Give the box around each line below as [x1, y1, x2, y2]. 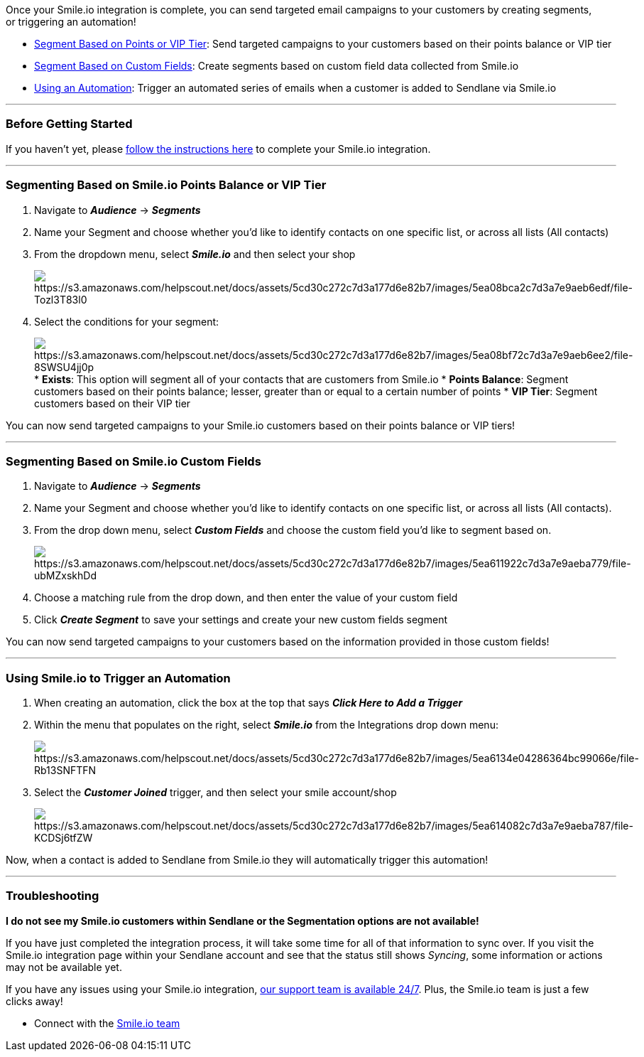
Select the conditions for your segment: [34, 315, 219, 328]
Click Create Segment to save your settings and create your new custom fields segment [34, 613, 447, 626]
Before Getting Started [6, 117, 133, 132]
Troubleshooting [6, 889, 99, 903]
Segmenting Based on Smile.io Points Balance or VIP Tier [6, 178, 327, 193]
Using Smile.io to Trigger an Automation [6, 670, 231, 685]
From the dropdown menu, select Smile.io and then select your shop [34, 247, 356, 260]
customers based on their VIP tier [34, 397, 191, 409]
